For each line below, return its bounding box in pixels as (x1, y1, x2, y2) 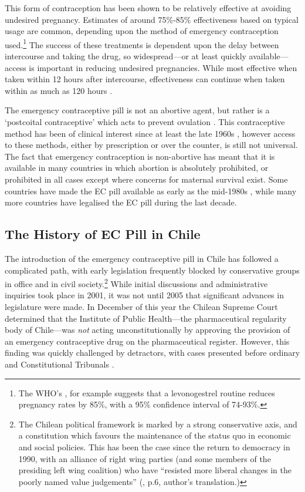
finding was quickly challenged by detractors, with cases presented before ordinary (5, 346, 300, 359)
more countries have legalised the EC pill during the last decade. (5, 196, 237, 208)
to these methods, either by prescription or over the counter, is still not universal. (5, 139, 298, 151)
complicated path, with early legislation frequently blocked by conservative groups (5, 264, 300, 276)
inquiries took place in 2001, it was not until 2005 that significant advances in (5, 289, 284, 301)
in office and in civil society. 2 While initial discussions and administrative (5, 276, 268, 289)
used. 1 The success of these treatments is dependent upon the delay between (5, 36, 279, 50)
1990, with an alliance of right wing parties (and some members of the (18, 452, 271, 464)
